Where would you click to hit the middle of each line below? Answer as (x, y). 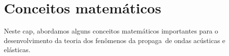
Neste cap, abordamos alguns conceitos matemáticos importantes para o (111, 31)
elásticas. (17, 50)
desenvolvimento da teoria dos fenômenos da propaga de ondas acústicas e (115, 40)
